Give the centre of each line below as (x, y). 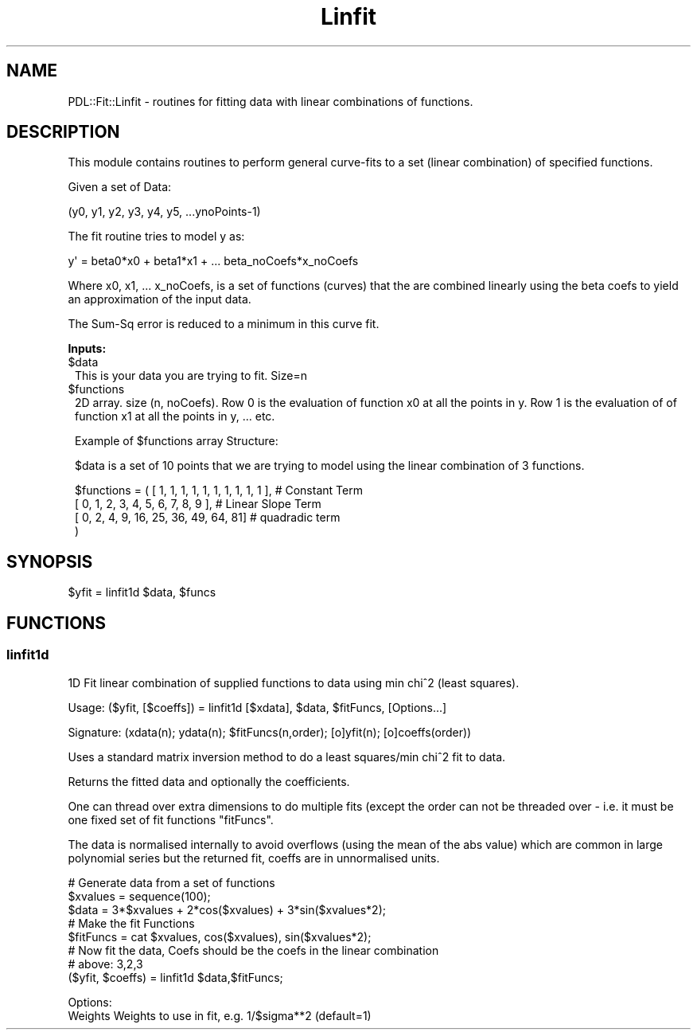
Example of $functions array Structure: (177, 441)
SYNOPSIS (50, 561)
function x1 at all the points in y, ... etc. (175, 416)
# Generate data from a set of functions (171, 882)
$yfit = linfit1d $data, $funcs (142, 592)
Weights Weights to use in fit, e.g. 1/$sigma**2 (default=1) (220, 1015)
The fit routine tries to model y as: (156, 237)
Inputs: (87, 349)
